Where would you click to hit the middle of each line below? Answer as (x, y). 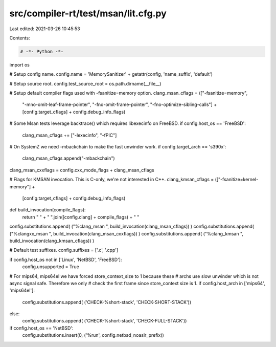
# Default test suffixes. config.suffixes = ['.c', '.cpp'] (64, 250)
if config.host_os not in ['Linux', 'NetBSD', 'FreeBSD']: (66, 259)
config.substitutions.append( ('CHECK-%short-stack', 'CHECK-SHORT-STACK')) (107, 302)
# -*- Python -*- (42, 51)
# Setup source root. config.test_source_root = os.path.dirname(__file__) (85, 83)
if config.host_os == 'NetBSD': (41, 328)
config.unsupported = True (51, 267)
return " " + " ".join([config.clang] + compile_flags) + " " (81, 217)
